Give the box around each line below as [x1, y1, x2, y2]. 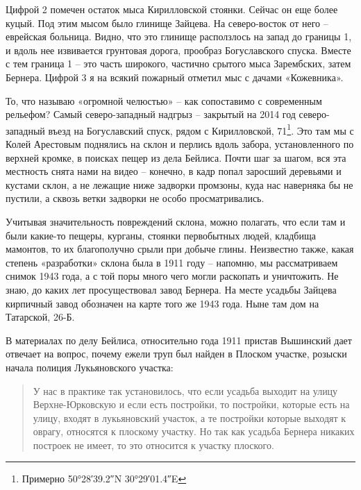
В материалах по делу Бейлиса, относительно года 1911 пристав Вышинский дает [6, 332, 352, 347]
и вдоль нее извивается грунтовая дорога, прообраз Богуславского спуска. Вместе [6, 42, 351, 57]
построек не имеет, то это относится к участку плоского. [33, 437, 274, 452]
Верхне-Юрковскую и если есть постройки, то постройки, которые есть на [33, 397, 350, 412]
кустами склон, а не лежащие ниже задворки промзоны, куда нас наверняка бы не [6, 177, 353, 192]
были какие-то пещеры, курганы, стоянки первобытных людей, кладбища [6, 228, 316, 242]
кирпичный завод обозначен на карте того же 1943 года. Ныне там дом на [6, 296, 319, 310]
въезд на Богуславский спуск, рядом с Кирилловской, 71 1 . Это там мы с [48, 121, 354, 137]
